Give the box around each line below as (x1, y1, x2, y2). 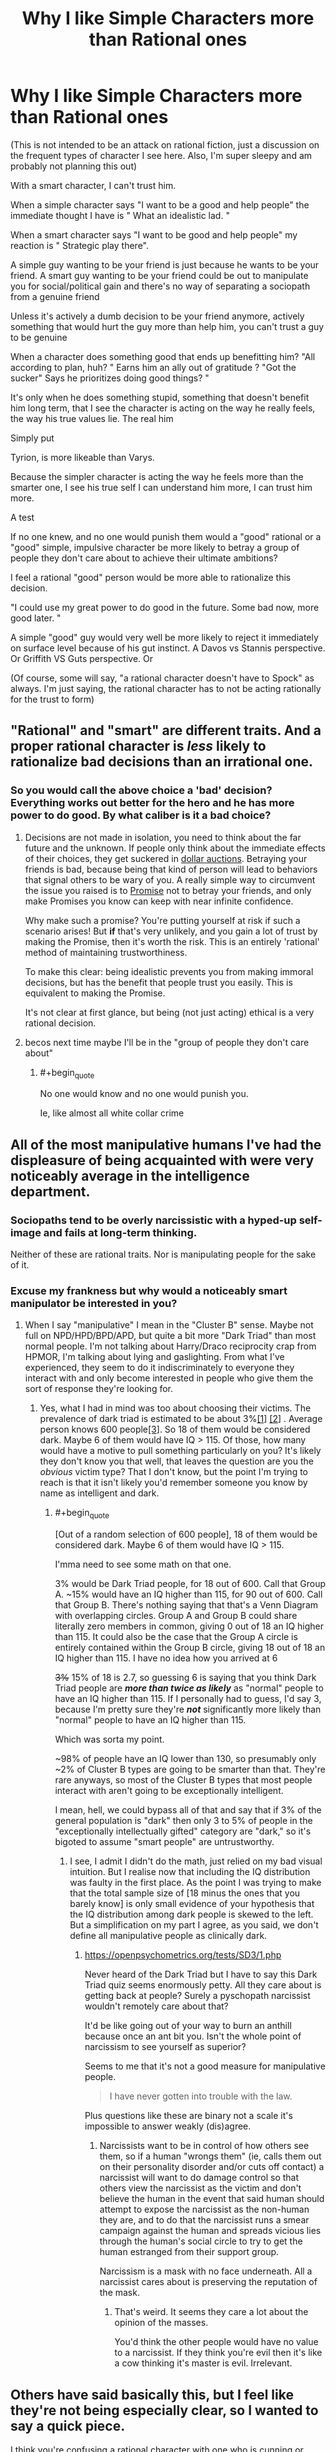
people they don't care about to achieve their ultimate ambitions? (10, 552, 278, 564)
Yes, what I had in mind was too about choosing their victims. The (39, 1402, 312, 1414)
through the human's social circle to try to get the (99, 2235, 303, 2247)
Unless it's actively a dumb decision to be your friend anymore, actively (10, 310, 305, 322)
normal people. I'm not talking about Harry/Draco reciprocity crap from (24, 1340, 317, 1352)
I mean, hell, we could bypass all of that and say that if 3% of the (54, 1804, 322, 1816)
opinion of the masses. (114, 2317, 209, 2329)
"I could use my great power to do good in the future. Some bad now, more (10, 601, 320, 613)
